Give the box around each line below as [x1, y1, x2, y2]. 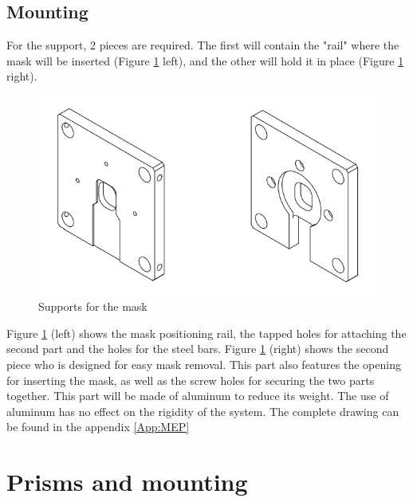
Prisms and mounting [6, 465, 248, 498]
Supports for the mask [38, 298, 147, 315]
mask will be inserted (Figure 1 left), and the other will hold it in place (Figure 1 [6, 52, 404, 69]
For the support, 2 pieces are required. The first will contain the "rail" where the [6, 37, 399, 53]
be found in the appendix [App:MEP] [6, 418, 190, 435]
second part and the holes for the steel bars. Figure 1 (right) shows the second [6, 340, 389, 357]
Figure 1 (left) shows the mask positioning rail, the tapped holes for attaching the [6, 324, 407, 341]
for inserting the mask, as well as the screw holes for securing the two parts [6, 371, 375, 388]
